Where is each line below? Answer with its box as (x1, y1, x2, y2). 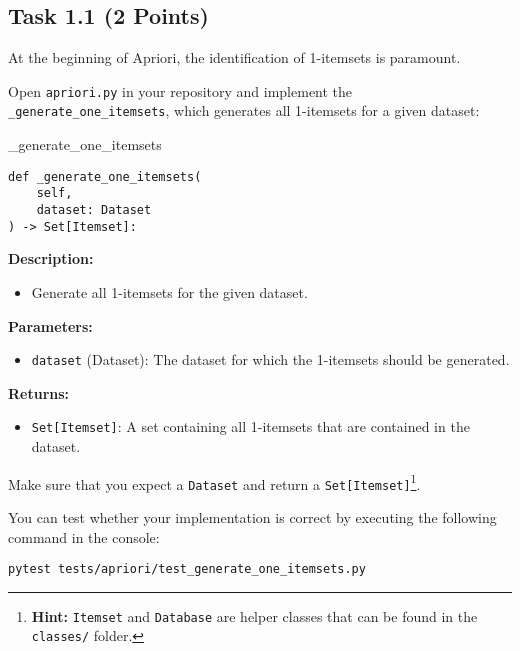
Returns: (8, 382, 70, 403)
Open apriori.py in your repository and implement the (8, 80, 353, 101)
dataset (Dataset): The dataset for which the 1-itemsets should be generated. (31, 349, 510, 370)
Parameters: (8, 315, 93, 336)
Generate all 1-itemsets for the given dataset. (31, 281, 308, 302)
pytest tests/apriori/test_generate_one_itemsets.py (8, 562, 366, 577)
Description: (8, 248, 94, 269)
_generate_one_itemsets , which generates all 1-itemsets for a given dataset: (8, 100, 480, 121)
